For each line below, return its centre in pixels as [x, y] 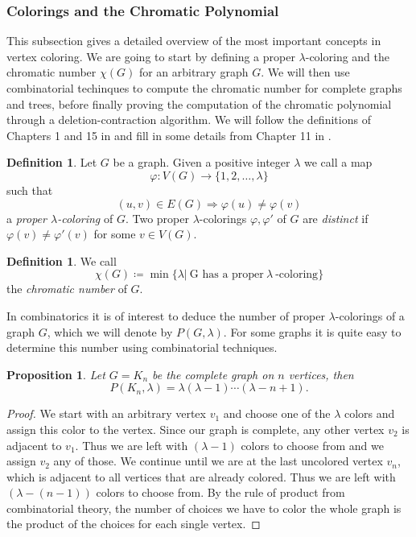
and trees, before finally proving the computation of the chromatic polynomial [199, 103]
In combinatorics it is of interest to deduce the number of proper [166, 315]
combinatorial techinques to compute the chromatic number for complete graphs [204, 88]
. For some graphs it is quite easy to [312, 331]
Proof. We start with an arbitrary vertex [106, 413]
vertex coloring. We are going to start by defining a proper [151, 56]
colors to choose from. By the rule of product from [220, 492]
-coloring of [85, 218]
